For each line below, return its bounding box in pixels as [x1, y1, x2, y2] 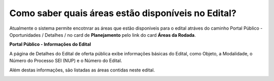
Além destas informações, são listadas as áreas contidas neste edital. [9, 67, 155, 73]
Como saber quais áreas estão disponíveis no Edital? [9, 8, 237, 19]
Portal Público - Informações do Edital [9, 41, 91, 47]
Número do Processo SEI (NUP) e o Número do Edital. [9, 58, 122, 64]
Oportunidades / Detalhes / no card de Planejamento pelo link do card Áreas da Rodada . [9, 32, 196, 38]
